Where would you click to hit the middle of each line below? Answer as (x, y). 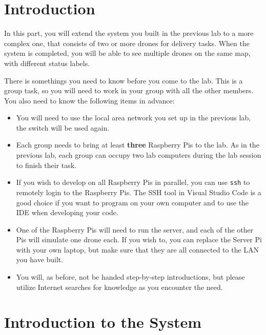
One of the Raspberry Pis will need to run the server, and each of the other (135, 229)
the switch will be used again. (63, 127)
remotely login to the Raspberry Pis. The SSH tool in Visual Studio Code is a (139, 192)
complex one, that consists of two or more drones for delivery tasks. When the (127, 43)
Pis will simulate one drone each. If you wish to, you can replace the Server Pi (139, 239)
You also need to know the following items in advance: (89, 100)
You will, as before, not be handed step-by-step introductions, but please (130, 277)
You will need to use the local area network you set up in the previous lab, (134, 118)
